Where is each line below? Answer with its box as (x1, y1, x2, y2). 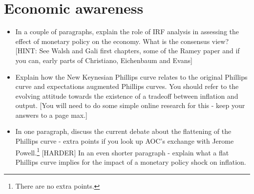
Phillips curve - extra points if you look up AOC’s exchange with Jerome (15, 136, 234, 146)
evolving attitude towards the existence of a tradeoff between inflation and (15, 90, 238, 101)
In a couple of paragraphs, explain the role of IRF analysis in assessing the (15, 26, 239, 37)
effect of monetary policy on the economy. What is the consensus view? (15, 36, 229, 46)
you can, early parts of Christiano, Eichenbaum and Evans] (15, 55, 192, 65)
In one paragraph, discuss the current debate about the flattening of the (15, 126, 232, 136)
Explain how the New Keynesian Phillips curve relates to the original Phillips (15, 71, 248, 82)
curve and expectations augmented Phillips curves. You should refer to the (15, 81, 239, 91)
